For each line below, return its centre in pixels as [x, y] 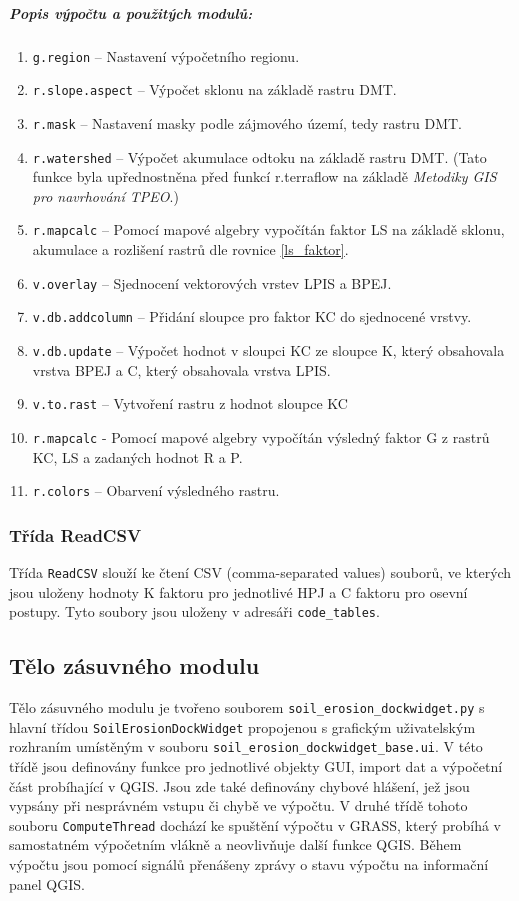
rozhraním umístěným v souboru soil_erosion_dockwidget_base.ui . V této [246, 746]
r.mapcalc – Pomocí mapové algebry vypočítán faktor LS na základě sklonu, [268, 229]
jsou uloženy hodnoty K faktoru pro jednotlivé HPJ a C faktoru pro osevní [238, 591]
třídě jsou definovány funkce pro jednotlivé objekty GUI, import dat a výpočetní [256, 766]
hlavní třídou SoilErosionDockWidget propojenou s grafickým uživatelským [242, 726]
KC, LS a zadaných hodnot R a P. [137, 456]
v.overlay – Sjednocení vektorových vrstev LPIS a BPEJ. [212, 282]
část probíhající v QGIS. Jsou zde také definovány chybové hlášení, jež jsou [239, 785]
